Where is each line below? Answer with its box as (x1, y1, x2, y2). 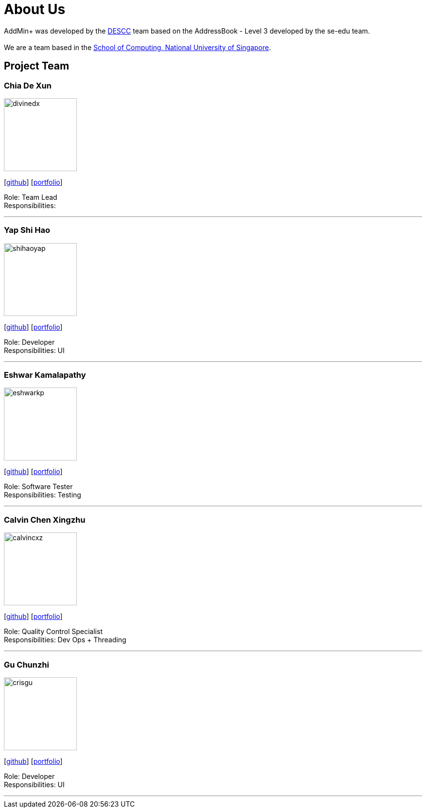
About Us (4, 1, 66, 18)
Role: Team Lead (4, 193, 57, 201)
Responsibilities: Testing (4, 491, 81, 499)
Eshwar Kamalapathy (4, 370, 86, 380)
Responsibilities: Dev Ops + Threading (4, 635, 126, 644)
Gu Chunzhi (4, 659, 49, 670)
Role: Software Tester (4, 482, 73, 491)
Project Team (4, 60, 70, 72)
